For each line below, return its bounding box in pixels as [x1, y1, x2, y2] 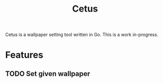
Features [5, 49, 44, 61]
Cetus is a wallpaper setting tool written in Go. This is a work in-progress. [5, 31, 158, 38]
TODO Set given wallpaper [5, 69, 90, 78]
